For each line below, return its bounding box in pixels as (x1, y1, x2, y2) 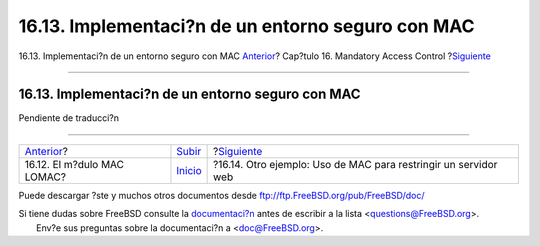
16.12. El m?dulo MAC (24, 157, 125, 171)
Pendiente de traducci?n (18, 112, 120, 124)
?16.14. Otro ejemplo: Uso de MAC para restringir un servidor (213, 157, 498, 171)
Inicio (176, 163, 202, 177)
